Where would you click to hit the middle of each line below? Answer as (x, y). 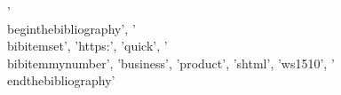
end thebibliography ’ (61, 80)
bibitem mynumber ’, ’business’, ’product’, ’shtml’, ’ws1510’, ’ (171, 63)
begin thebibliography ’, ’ (71, 28)
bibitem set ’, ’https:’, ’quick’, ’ (87, 46)
